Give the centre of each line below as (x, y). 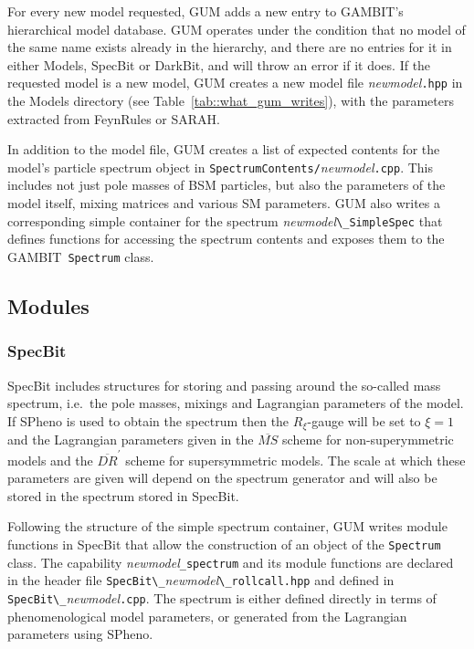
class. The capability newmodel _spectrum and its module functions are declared (231, 562)
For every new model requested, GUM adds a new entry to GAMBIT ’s (205, 11)
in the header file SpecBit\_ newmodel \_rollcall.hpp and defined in (201, 580)
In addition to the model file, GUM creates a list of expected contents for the (224, 149)
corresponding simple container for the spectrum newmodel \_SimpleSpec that (225, 220)
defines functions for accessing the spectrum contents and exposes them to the (226, 239)
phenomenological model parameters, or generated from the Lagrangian (207, 616)
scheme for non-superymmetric (368, 440)
